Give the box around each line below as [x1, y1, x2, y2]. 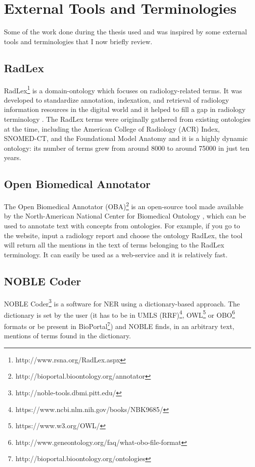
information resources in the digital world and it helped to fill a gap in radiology [4, 104, 246, 114]
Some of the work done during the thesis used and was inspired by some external [4, 27, 247, 37]
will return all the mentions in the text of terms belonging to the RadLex [4, 240, 225, 250]
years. [4, 152, 22, 163]
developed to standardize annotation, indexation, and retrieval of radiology [4, 94, 229, 105]
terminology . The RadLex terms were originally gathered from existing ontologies [4, 113, 251, 124]
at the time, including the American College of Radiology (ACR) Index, [4, 123, 220, 134]
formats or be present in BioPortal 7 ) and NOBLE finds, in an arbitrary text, [4, 320, 234, 331]
